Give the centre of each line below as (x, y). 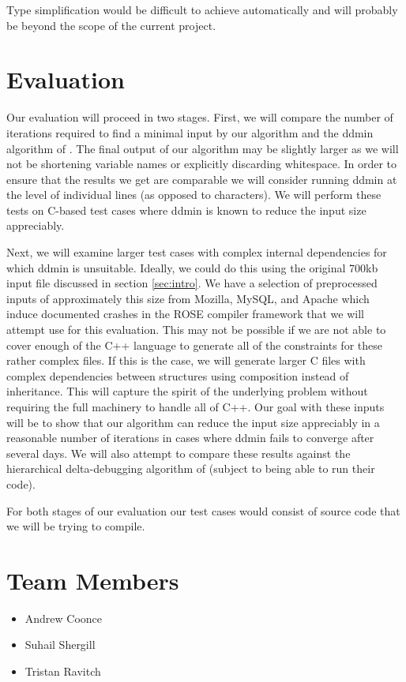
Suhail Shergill (60, 645)
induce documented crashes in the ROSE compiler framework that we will (185, 314)
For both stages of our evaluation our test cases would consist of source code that (203, 510)
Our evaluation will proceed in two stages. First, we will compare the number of (200, 117)
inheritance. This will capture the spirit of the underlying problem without (187, 391)
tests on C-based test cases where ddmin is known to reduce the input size (186, 210)
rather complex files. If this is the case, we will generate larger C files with (186, 360)
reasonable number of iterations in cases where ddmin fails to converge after (190, 438)
